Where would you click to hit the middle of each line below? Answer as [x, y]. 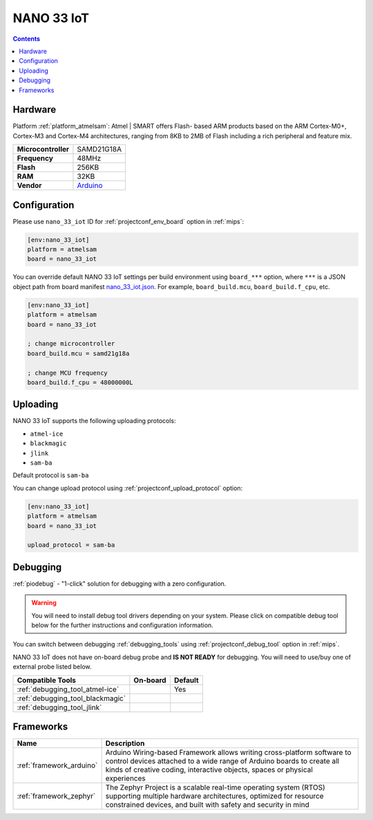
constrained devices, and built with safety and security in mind [208, 805]
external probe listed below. [52, 667]
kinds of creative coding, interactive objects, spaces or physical [209, 770]
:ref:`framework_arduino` [57, 765]
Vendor [29, 185]
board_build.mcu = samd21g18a [78, 353]
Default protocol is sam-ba [51, 475]
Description [125, 743]
